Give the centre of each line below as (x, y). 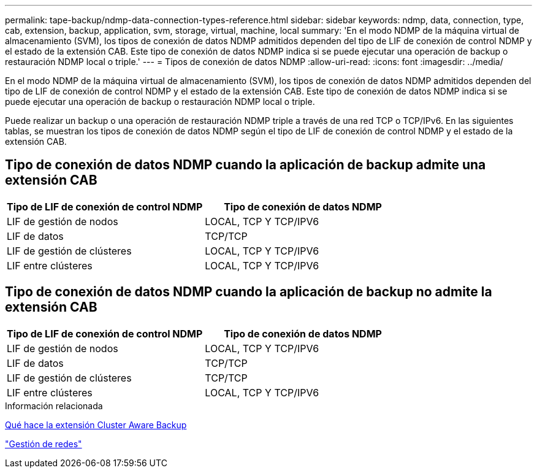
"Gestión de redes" (44, 444)
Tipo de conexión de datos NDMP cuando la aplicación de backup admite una (246, 165)
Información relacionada (54, 406)
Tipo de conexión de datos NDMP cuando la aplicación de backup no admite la (249, 292)
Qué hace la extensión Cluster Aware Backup (96, 425)
